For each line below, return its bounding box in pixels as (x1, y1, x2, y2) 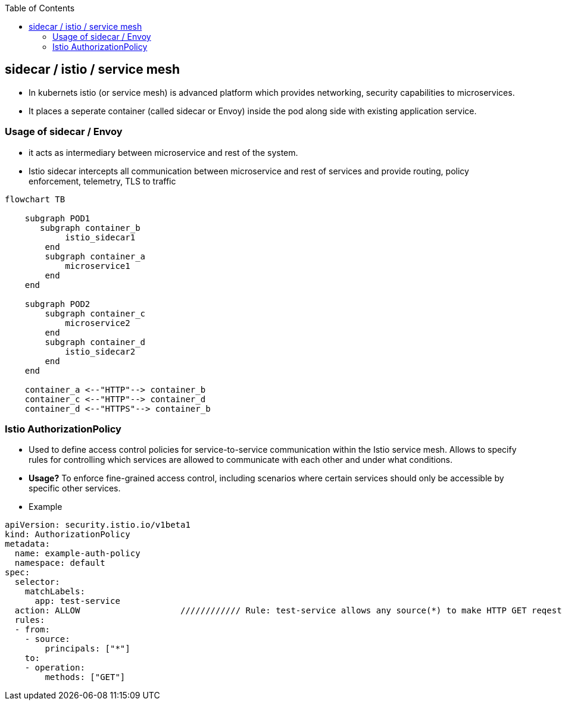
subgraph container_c (45, 308, 146, 318)
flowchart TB (5, 194, 65, 204)
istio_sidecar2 (65, 346, 136, 356)
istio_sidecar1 (65, 232, 136, 242)
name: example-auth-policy (14, 549, 140, 559)
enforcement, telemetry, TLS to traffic (29, 176, 176, 186)
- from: (14, 625, 50, 635)
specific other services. (29, 483, 121, 494)
